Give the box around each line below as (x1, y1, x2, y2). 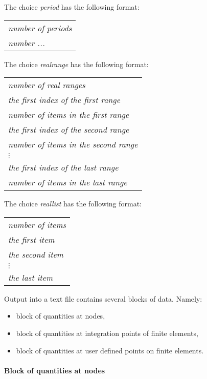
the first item (8, 233, 55, 245)
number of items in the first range (8, 109, 129, 121)
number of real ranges (8, 79, 85, 91)
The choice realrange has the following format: (4, 58, 149, 69)
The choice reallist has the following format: (4, 198, 142, 209)
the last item (8, 271, 53, 283)
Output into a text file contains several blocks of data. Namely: (4, 293, 202, 304)
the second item (8, 248, 63, 260)
